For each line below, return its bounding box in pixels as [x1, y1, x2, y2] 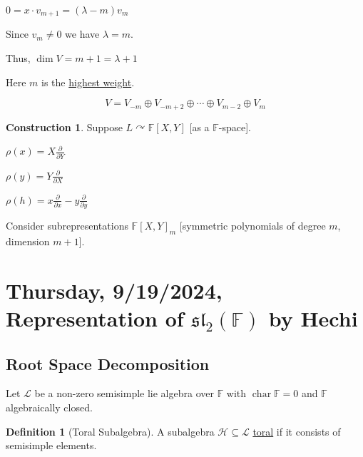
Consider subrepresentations [6, 218, 128, 233]
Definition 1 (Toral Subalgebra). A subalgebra [6, 423, 215, 438]
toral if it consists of [252, 423, 341, 438]
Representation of [6, 303, 184, 332]
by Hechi [268, 303, 358, 332]
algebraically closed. [6, 399, 93, 414]
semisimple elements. [6, 438, 97, 453]
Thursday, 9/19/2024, [6, 275, 223, 304]
